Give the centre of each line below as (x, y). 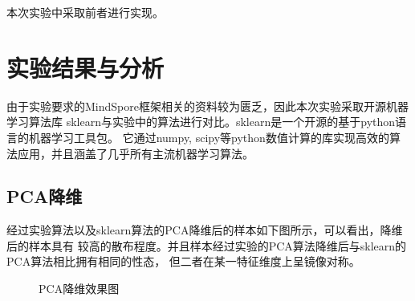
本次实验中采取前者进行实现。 (85, 12)
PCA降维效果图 (79, 289)
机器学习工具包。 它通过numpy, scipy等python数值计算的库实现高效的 (209, 137)
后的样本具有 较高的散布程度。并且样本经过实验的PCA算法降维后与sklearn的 (207, 245)
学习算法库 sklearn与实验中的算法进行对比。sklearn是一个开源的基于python (201, 122)
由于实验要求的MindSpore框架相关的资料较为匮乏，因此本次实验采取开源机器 (207, 106)
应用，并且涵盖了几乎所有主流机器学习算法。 (135, 153)
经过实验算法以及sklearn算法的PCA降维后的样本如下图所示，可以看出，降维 (205, 230)
